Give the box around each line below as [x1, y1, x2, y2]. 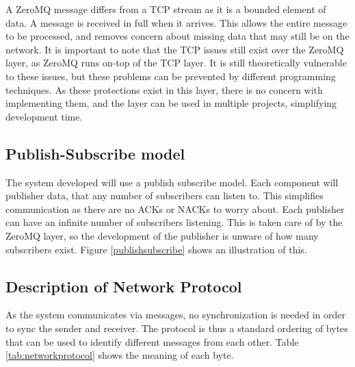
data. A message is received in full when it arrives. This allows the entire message [5, 15, 347, 29]
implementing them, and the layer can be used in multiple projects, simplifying [5, 96, 337, 110]
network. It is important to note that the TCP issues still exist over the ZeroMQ [5, 42, 344, 56]
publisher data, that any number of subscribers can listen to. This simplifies [5, 188, 324, 203]
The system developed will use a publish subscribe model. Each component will [5, 175, 339, 189]
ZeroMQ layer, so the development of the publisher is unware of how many [5, 228, 319, 242]
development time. [5, 109, 83, 123]
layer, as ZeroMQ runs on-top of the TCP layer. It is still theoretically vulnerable [5, 55, 347, 70]
